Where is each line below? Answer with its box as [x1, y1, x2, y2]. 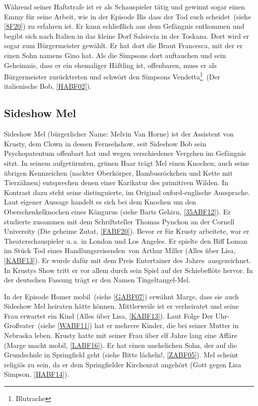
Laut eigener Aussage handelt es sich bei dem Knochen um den [4, 197, 196, 207]
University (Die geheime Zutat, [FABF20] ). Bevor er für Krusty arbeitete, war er [4, 226, 250, 236]
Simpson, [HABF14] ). [4, 369, 69, 379]
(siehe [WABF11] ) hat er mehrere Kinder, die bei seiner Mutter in [38, 320, 239, 331]
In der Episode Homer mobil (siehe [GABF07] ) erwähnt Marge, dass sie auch [4, 291, 239, 301]
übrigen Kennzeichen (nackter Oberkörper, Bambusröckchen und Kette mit [4, 167, 233, 178]
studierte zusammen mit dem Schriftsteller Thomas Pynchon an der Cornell [4, 216, 235, 226]
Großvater [4, 320, 35, 331]
